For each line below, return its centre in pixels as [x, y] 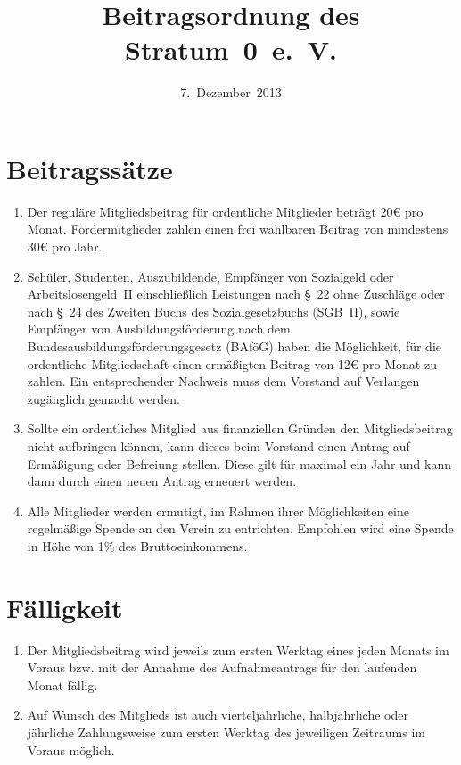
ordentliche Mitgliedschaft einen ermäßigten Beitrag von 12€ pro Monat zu [232, 363]
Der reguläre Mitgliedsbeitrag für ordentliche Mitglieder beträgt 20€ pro [225, 211]
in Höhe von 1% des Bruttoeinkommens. [137, 545]
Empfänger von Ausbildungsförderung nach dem [159, 329]
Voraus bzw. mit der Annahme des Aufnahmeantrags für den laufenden [222, 667]
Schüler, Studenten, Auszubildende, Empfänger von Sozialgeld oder [210, 276]
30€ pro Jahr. [65, 247]
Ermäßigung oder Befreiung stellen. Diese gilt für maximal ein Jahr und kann [239, 463]
